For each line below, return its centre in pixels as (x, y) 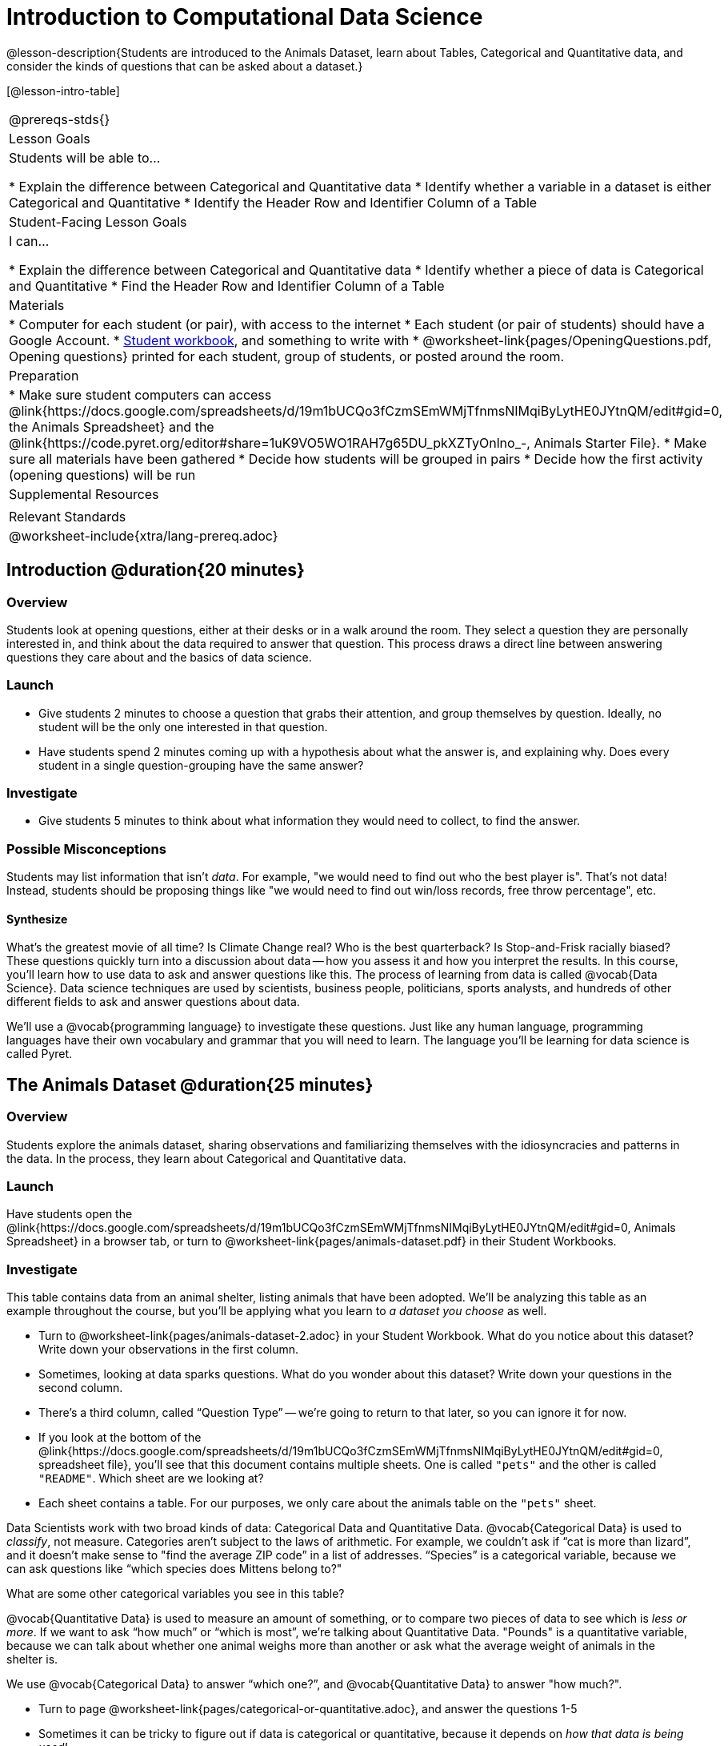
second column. (81, 1388)
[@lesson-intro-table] (63, 91)
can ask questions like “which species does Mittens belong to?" (174, 1569)
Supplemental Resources (84, 494)
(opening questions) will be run (102, 475)
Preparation (44, 375)
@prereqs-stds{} (60, 119)
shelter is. (32, 1660)
